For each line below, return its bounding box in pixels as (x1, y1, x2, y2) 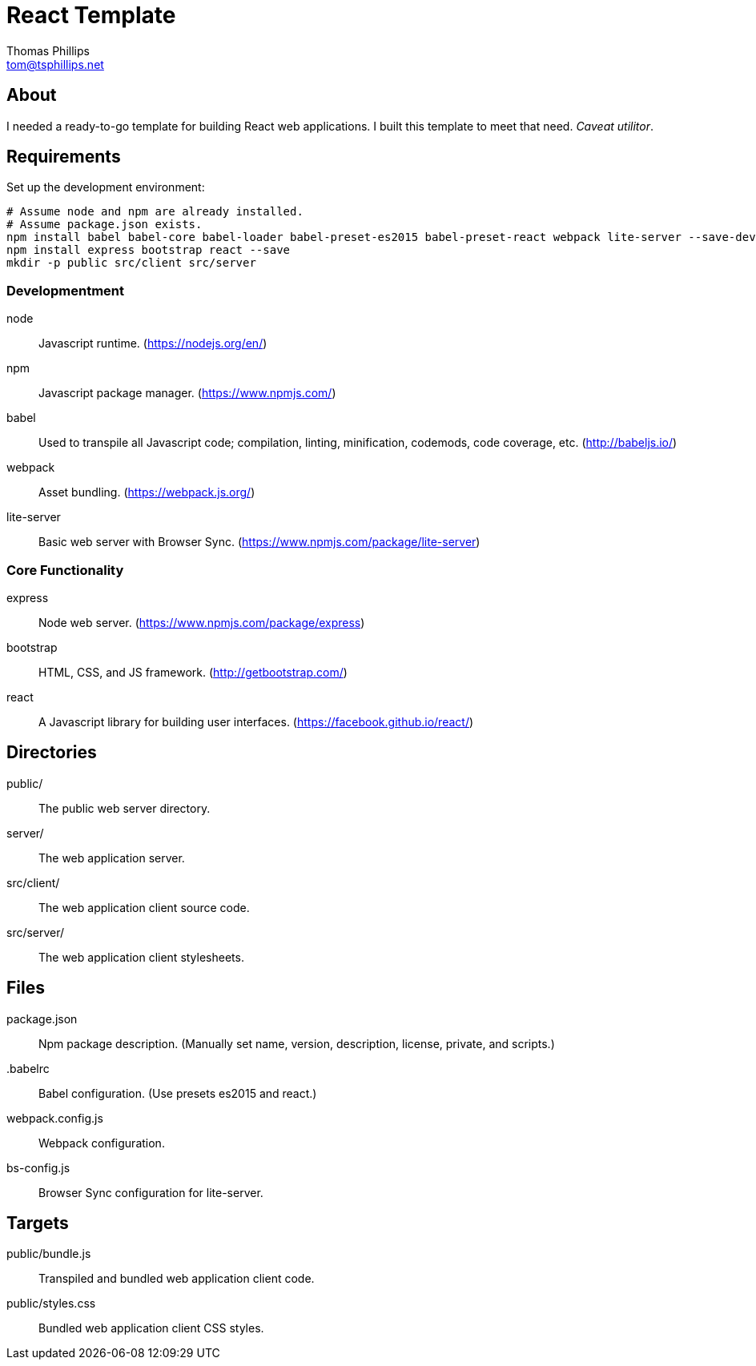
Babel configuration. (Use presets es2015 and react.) (38, 1086, 317, 1100)
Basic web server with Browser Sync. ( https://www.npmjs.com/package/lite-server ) (38, 535, 481, 549)
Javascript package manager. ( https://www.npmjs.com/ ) (38, 386, 336, 400)
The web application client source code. (38, 900, 250, 914)
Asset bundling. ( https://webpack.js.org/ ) (38, 485, 255, 500)
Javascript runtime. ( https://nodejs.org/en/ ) (38, 336, 267, 351)
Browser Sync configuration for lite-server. (38, 1185, 263, 1199)
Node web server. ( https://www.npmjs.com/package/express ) (38, 615, 365, 629)
